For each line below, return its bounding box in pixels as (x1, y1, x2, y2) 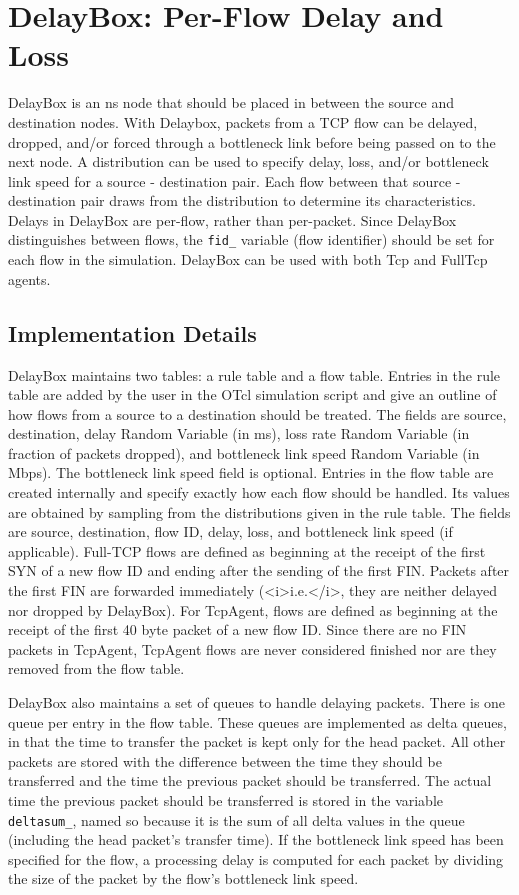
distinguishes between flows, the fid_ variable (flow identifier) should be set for (8, 229, 495, 250)
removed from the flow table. (8, 658, 185, 679)
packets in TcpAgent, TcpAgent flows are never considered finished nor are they (8, 638, 497, 659)
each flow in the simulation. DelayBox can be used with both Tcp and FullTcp (8, 249, 488, 270)
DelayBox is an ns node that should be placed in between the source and (8, 92, 454, 113)
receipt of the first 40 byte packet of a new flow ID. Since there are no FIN (8, 619, 467, 640)
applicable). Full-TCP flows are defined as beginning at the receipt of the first (8, 540, 486, 561)
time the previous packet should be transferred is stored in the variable (8, 789, 444, 810)
